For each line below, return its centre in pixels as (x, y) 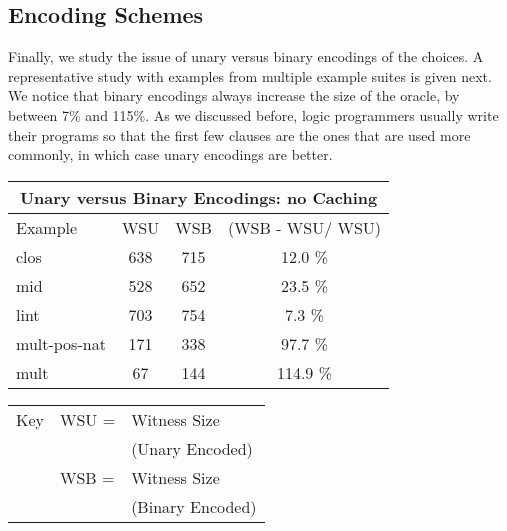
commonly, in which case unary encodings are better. (170, 154)
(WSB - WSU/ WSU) (304, 227)
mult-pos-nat (61, 343)
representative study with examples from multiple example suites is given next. (250, 75)
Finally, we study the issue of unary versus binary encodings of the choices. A (246, 56)
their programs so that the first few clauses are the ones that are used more (239, 134)
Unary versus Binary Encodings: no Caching (198, 197)
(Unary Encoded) (192, 448)
